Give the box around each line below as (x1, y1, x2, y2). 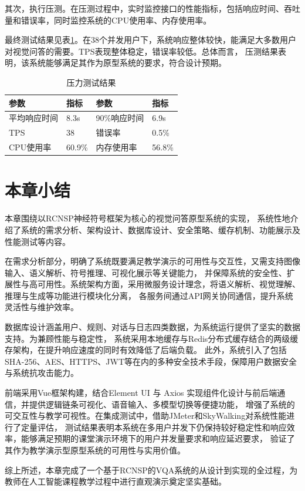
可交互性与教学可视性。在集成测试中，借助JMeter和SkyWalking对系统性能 (5, 409, 287, 422)
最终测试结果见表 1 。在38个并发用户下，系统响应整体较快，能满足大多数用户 (5, 33, 296, 46)
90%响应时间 (96, 112, 144, 124)
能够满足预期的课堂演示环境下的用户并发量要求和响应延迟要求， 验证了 (21, 432, 295, 445)
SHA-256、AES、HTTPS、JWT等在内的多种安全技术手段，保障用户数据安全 (5, 355, 297, 367)
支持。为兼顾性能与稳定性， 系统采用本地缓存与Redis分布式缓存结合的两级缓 (5, 332, 299, 344)
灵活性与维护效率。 (5, 301, 79, 313)
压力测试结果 (66, 76, 116, 88)
